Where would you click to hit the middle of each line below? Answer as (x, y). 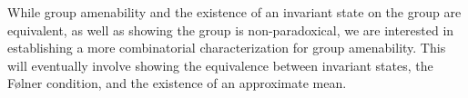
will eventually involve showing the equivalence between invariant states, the (220, 65)
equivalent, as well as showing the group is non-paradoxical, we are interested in (231, 29)
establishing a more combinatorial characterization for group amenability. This (227, 48)
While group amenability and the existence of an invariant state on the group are (234, 12)
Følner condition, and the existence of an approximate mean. (177, 83)
